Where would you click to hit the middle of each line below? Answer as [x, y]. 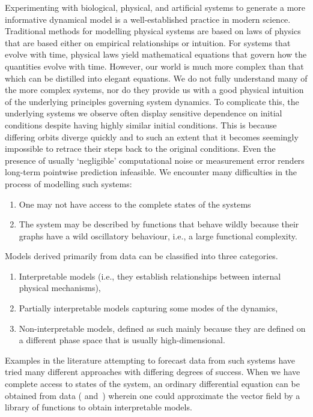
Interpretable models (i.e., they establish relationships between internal [150, 276]
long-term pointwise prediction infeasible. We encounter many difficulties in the [151, 172]
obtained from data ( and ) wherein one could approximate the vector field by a [153, 395]
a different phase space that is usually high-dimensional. [122, 340]
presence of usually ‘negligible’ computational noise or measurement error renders [155, 160]
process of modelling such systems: [68, 183]
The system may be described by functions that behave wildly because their [159, 224]
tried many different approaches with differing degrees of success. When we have [153, 372]
